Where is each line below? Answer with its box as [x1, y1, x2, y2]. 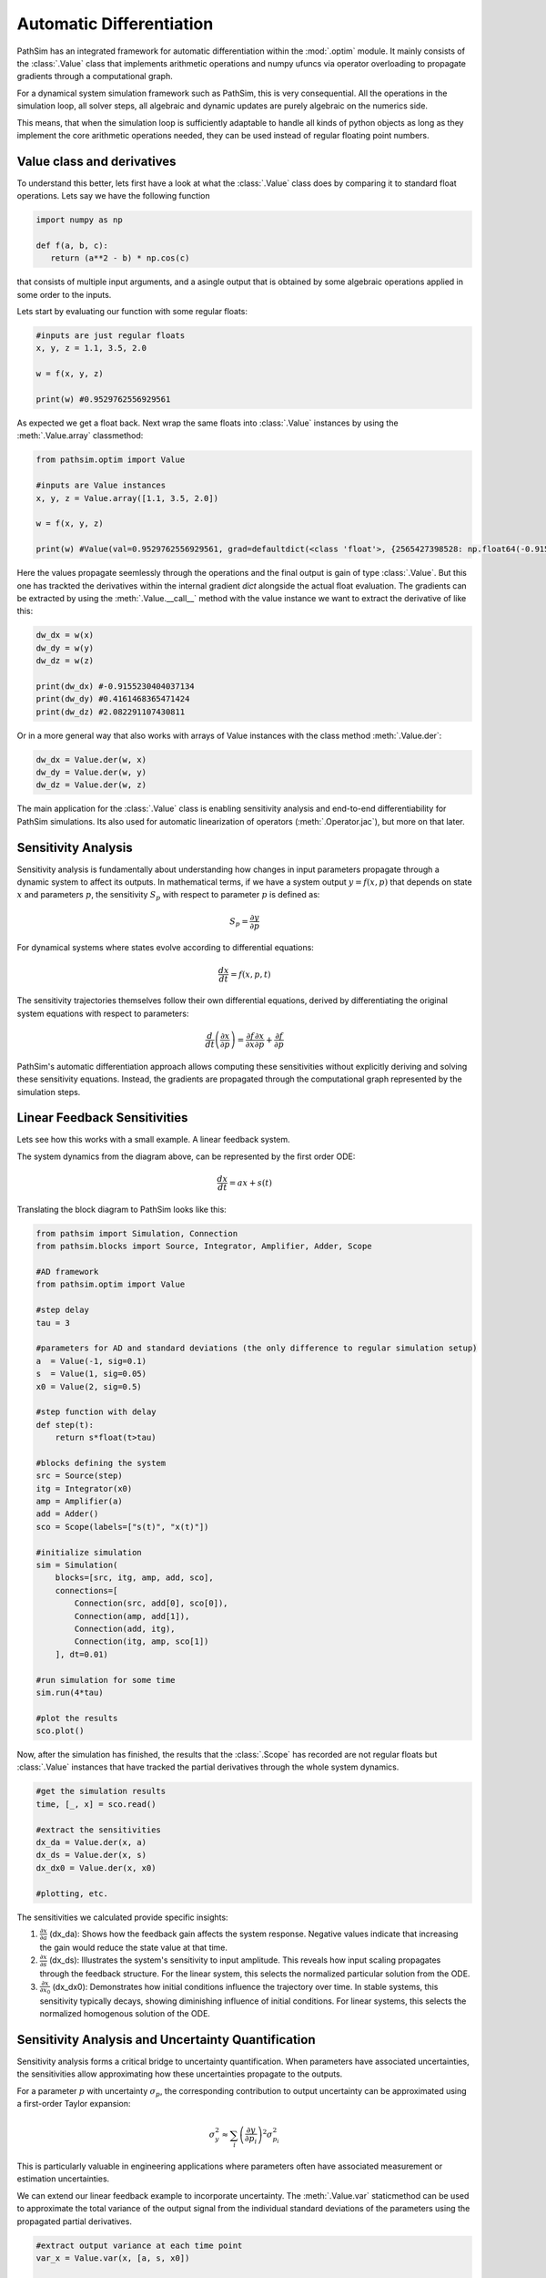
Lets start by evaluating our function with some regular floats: [16, 306, 248, 317]
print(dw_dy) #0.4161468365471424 [35, 693, 190, 704]
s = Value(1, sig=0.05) [35, 1369, 147, 1380]
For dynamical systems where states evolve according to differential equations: [16, 942, 314, 953]
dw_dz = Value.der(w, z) [35, 780, 147, 790]
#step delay [35, 1305, 90, 1316]
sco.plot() [35, 1726, 85, 1736]
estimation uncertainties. [16, 2173, 110, 2184]
